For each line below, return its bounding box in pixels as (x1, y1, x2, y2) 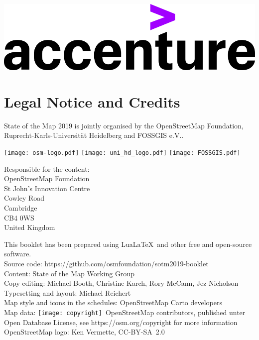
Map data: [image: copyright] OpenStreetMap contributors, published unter (4, 307, 246, 317)
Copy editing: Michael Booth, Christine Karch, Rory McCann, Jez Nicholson (4, 278, 239, 288)
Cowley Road (4, 193, 45, 203)
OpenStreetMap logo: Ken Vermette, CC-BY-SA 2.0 (4, 327, 165, 337)
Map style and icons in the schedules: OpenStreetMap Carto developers (4, 297, 223, 308)
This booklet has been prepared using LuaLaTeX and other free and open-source (4, 238, 252, 249)
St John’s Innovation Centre (4, 183, 90, 193)
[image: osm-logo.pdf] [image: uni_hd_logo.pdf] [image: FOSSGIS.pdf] (4, 149, 241, 156)
